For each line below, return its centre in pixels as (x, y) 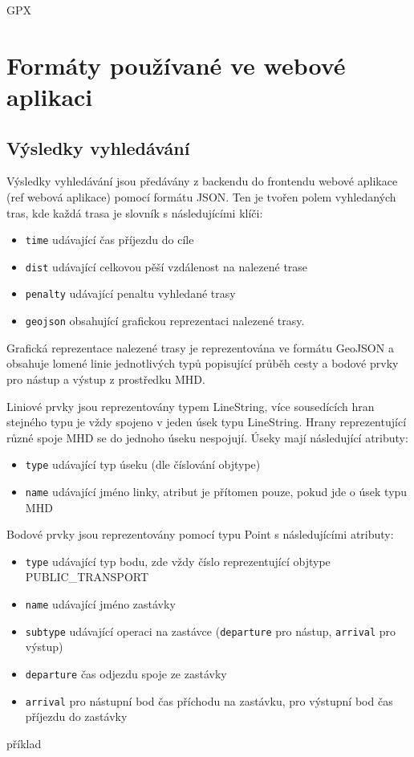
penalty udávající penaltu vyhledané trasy (130, 293)
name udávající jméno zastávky (100, 604)
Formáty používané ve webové (176, 65)
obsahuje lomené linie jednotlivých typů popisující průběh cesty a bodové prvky (203, 363)
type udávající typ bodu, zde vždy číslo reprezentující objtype (178, 561)
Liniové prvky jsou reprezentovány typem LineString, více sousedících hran (191, 406)
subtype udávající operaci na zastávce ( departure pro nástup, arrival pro (211, 631)
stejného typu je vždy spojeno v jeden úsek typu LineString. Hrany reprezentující (207, 422)
